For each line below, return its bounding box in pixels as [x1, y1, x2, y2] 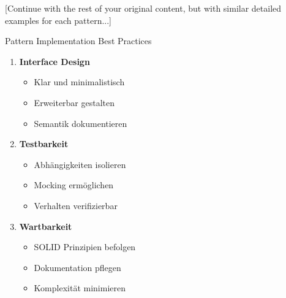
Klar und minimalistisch [34, 75, 125, 88]
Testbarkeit [19, 137, 69, 150]
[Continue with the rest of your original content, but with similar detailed [5, 2, 282, 14]
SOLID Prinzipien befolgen [34, 240, 136, 253]
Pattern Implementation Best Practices [5, 34, 152, 47]
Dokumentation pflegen [34, 261, 121, 273]
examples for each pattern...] [5, 13, 111, 26]
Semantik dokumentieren [34, 117, 127, 129]
